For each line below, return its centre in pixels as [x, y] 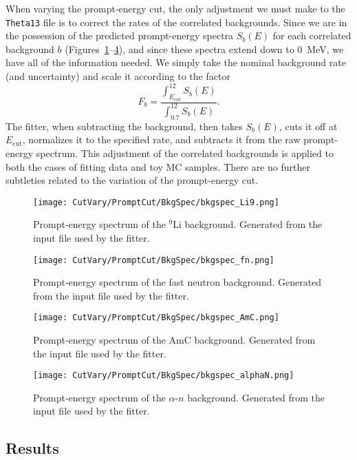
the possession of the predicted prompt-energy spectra [120, 35]
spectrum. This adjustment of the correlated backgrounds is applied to [185, 153]
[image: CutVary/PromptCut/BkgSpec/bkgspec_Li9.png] [156, 202]
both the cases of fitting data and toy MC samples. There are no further [158, 166]
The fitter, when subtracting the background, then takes [124, 126]
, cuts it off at [308, 126]
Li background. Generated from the [248, 224]
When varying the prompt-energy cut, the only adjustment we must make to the [175, 8]
